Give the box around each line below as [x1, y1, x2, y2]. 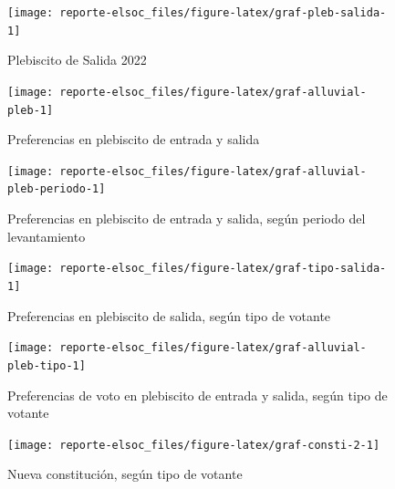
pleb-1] [7, 103, 54, 117]
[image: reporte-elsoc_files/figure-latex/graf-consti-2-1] [7, 438, 380, 452]
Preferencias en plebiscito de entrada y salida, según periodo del [7, 209, 366, 228]
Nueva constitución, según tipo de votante [7, 464, 243, 484]
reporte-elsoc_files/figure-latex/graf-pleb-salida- [59, 6, 387, 19]
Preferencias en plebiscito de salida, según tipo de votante [7, 306, 331, 325]
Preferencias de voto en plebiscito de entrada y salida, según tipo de [7, 385, 388, 404]
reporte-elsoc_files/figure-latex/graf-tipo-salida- [59, 262, 387, 276]
